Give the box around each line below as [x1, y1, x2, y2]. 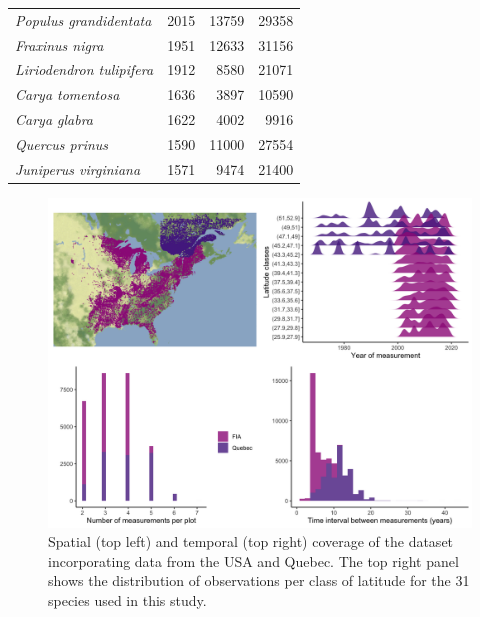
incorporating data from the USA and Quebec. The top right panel [48, 550, 459, 571]
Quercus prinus [15, 133, 109, 154]
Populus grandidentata [15, 9, 152, 30]
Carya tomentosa [15, 84, 120, 105]
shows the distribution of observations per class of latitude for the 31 [48, 570, 470, 591]
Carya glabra [15, 109, 94, 130]
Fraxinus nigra [15, 34, 104, 55]
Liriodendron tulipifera [15, 59, 154, 80]
